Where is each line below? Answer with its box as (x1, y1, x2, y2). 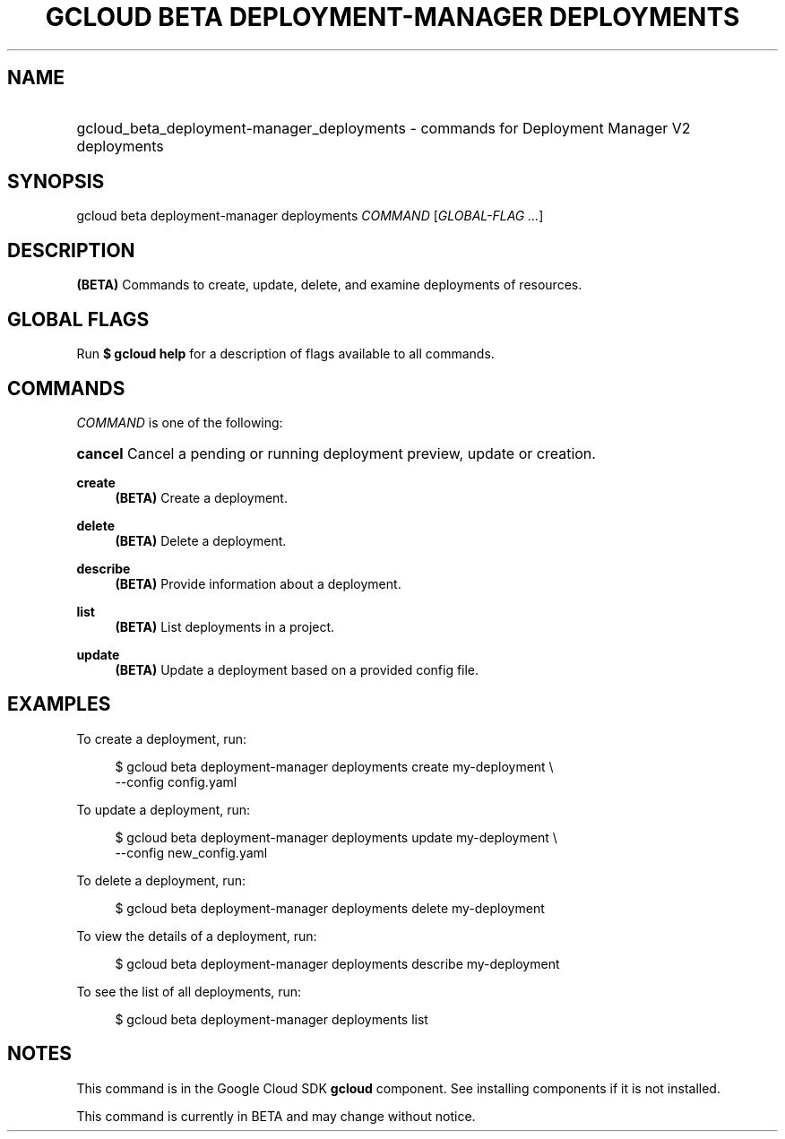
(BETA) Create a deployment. (115, 489, 288, 505)
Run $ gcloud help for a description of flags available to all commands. (76, 346, 495, 362)
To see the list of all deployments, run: (76, 983, 302, 999)
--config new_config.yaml (115, 844, 268, 860)
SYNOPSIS (7, 170, 105, 194)
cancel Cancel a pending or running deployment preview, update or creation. (76, 444, 596, 462)
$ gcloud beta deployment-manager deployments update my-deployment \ (115, 829, 557, 845)
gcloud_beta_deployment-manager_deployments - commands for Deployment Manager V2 (76, 118, 691, 137)
